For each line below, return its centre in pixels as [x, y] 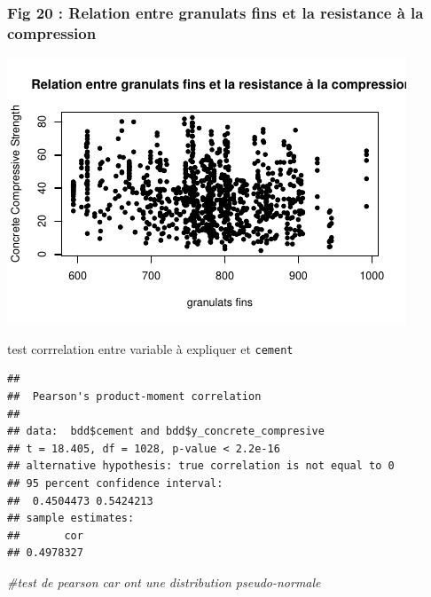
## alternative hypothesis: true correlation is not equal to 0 [201, 466]
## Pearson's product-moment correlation [134, 396]
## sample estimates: [71, 518]
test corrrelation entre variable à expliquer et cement [150, 348]
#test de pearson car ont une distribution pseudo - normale [164, 581]
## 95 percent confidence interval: [115, 483]
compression [52, 32]
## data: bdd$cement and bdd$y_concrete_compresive [166, 432]
